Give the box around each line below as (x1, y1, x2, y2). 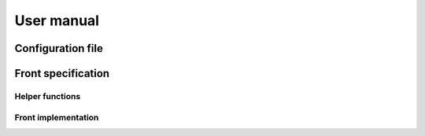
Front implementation (14, 112, 99, 123)
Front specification (14, 67, 110, 80)
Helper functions (14, 90, 81, 101)
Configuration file (14, 42, 104, 55)
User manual (14, 12, 100, 29)
